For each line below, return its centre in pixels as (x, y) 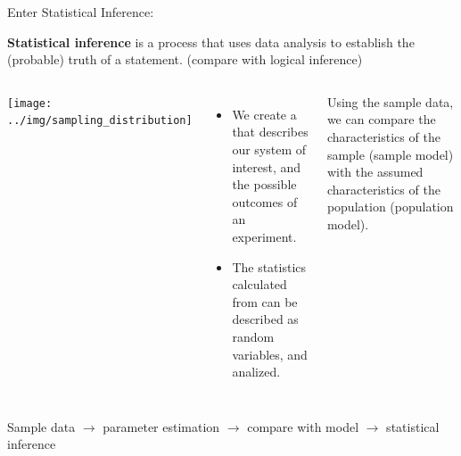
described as (265, 319)
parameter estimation (161, 426)
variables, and (270, 354)
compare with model (303, 426)
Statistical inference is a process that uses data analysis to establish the (211, 41)
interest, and (267, 166)
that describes (270, 132)
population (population (390, 207)
